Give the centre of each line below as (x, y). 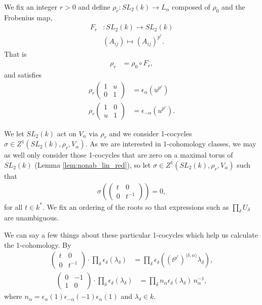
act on (67, 133)
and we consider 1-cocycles (151, 133)
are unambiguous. (31, 218)
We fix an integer (31, 7)
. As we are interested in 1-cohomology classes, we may (171, 144)
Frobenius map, (28, 17)
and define (94, 7)
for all (13, 206)
